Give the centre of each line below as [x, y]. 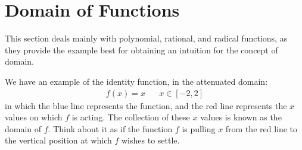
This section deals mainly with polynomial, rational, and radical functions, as [146, 38]
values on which [34, 117]
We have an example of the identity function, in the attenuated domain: [136, 81]
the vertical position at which [58, 140]
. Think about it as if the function [110, 128]
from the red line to [261, 128]
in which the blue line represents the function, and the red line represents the [146, 105]
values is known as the [241, 117]
